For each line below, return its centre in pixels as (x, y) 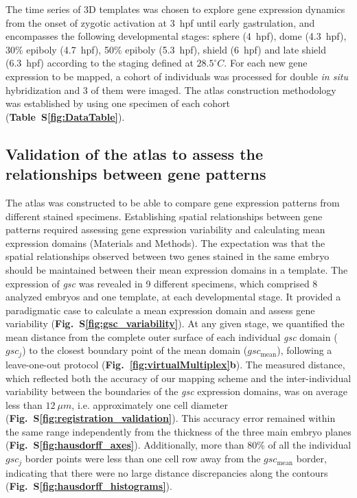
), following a (304, 350)
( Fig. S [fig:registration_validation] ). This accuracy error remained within (171, 418)
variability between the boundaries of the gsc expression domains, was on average (176, 391)
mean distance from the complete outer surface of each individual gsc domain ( (172, 336)
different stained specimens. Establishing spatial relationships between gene (164, 216)
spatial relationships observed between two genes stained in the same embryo (168, 256)
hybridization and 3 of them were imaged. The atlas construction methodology (171, 90)
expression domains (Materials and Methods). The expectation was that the (165, 242)
